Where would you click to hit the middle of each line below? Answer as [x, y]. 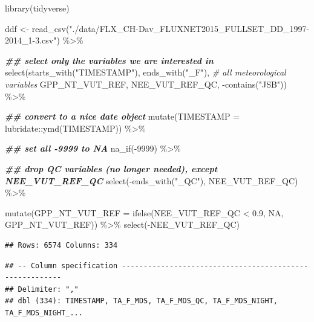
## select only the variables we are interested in [109, 60]
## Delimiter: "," [42, 289]
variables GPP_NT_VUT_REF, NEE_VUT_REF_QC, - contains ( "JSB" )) [146, 84]
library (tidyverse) [37, 8]
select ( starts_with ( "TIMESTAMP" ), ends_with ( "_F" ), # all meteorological [146, 72]
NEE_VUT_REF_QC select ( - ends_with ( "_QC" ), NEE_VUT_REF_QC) [152, 180]
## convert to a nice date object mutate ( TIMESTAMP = [123, 116]
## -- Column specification [61, 266]
